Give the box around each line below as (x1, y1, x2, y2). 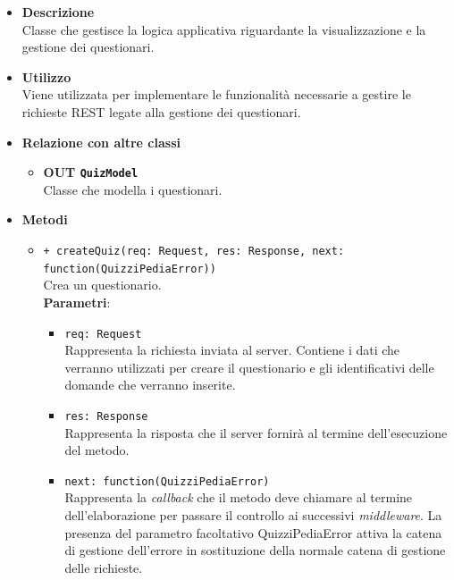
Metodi (21, 210, 68, 229)
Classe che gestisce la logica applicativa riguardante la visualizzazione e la (21, 20, 426, 38)
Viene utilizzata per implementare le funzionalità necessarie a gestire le (21, 85, 411, 104)
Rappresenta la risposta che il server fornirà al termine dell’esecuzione (64, 423, 448, 441)
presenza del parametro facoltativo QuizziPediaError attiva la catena (64, 523, 442, 542)
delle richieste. (64, 558, 143, 576)
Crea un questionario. (43, 275, 162, 294)
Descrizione (21, 3, 95, 21)
